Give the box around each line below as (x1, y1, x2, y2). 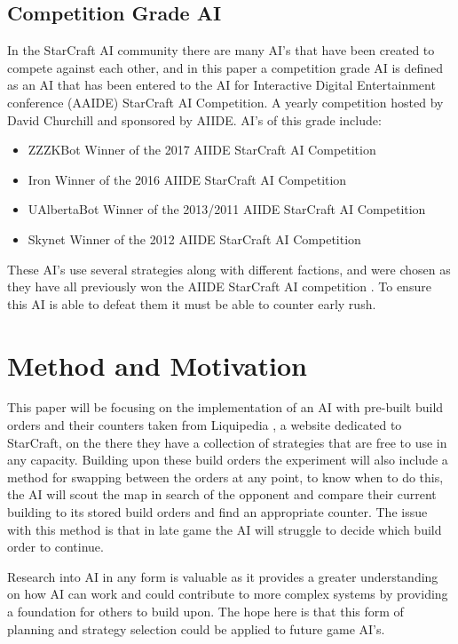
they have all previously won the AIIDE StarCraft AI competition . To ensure (7, 277, 431, 296)
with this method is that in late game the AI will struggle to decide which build (7, 520, 442, 538)
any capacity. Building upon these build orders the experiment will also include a (7, 450, 448, 469)
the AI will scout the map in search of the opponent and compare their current (7, 485, 437, 504)
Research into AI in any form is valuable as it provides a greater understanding (7, 567, 438, 585)
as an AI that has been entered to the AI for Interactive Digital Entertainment (7, 76, 436, 94)
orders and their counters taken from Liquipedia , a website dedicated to (7, 416, 402, 434)
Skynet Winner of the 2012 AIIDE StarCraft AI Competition (28, 229, 361, 248)
